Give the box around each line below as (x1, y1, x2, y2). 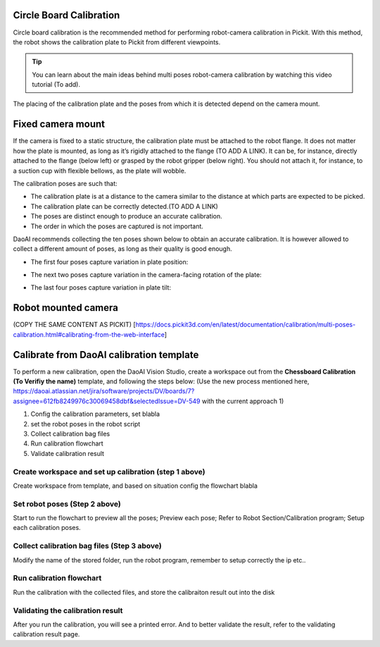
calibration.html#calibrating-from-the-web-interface (13, 330, 165, 338)
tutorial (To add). (32, 80, 81, 89)
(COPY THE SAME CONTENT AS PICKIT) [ (13, 321, 137, 329)
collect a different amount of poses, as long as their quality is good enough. (13, 245, 232, 253)
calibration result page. (13, 630, 80, 639)
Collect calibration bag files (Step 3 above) (13, 541, 162, 551)
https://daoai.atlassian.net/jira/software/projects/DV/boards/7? (13, 387, 195, 395)
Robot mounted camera (13, 302, 119, 314)
